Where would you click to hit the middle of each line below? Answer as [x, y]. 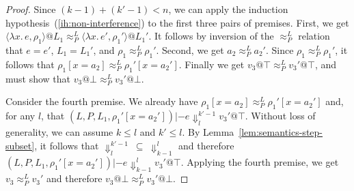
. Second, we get [190, 49]
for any [21, 115]
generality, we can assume [59, 132]
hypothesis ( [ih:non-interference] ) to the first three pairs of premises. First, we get [177, 22]
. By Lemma [208, 132]
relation [314, 36]
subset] [20, 145]
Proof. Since [31, 9]
